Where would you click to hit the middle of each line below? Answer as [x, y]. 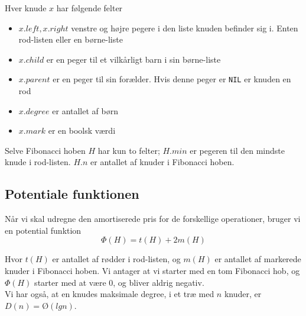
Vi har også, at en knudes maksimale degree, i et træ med [110, 294]
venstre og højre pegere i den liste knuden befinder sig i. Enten [185, 28]
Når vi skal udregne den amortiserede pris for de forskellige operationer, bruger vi [153, 219]
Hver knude [26, 8]
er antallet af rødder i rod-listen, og [116, 259]
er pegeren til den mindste [237, 150]
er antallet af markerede [258, 259]
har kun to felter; [129, 150]
